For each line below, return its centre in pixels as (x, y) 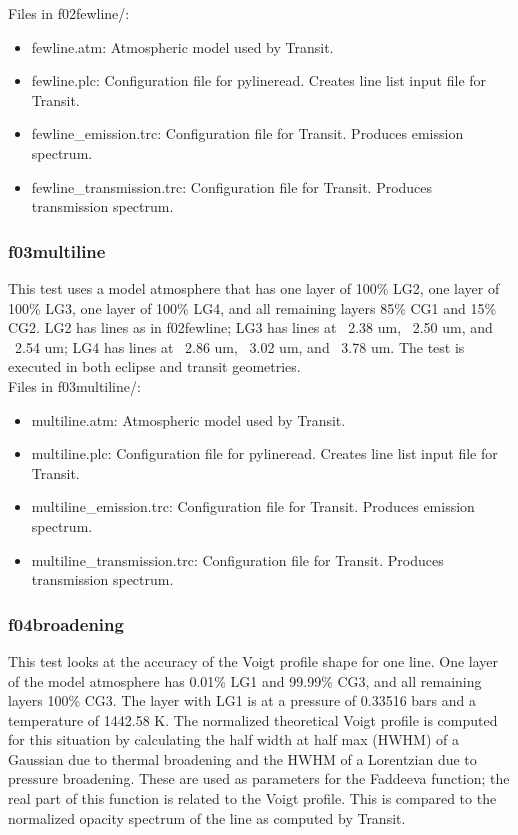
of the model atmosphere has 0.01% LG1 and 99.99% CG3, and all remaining (245, 680)
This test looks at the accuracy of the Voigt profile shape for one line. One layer (253, 660)
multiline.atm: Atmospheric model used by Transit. (188, 419)
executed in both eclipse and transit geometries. (154, 366)
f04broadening (66, 623)
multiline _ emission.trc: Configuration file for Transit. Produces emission (253, 506)
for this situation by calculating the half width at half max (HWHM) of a (233, 739)
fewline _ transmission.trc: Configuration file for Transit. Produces (232, 186)
